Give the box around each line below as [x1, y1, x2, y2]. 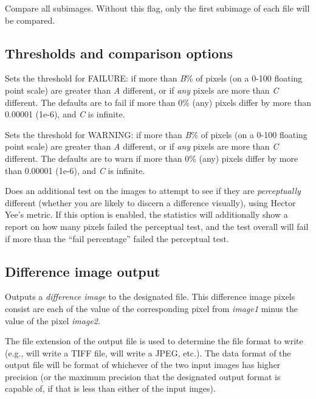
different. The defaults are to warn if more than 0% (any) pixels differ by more [5, 151, 298, 164]
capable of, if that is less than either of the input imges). [5, 382, 216, 395]
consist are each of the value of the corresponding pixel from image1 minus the [5, 302, 298, 314]
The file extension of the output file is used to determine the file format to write [5, 335, 303, 347]
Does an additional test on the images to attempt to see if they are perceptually [5, 184, 301, 197]
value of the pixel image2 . [5, 314, 100, 327]
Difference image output [5, 262, 160, 280]
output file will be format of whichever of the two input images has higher [5, 358, 281, 371]
